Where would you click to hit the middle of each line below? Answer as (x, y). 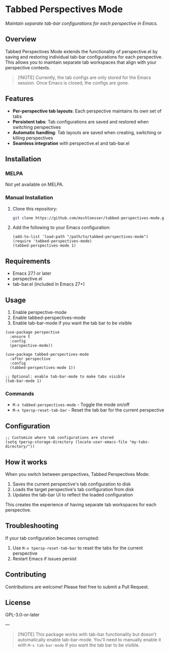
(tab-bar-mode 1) (23, 381)
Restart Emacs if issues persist (44, 558)
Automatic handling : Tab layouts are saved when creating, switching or (87, 132)
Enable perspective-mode (40, 312)
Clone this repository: (35, 209)
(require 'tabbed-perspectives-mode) (52, 241)
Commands (20, 393)
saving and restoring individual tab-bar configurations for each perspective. (84, 57)
